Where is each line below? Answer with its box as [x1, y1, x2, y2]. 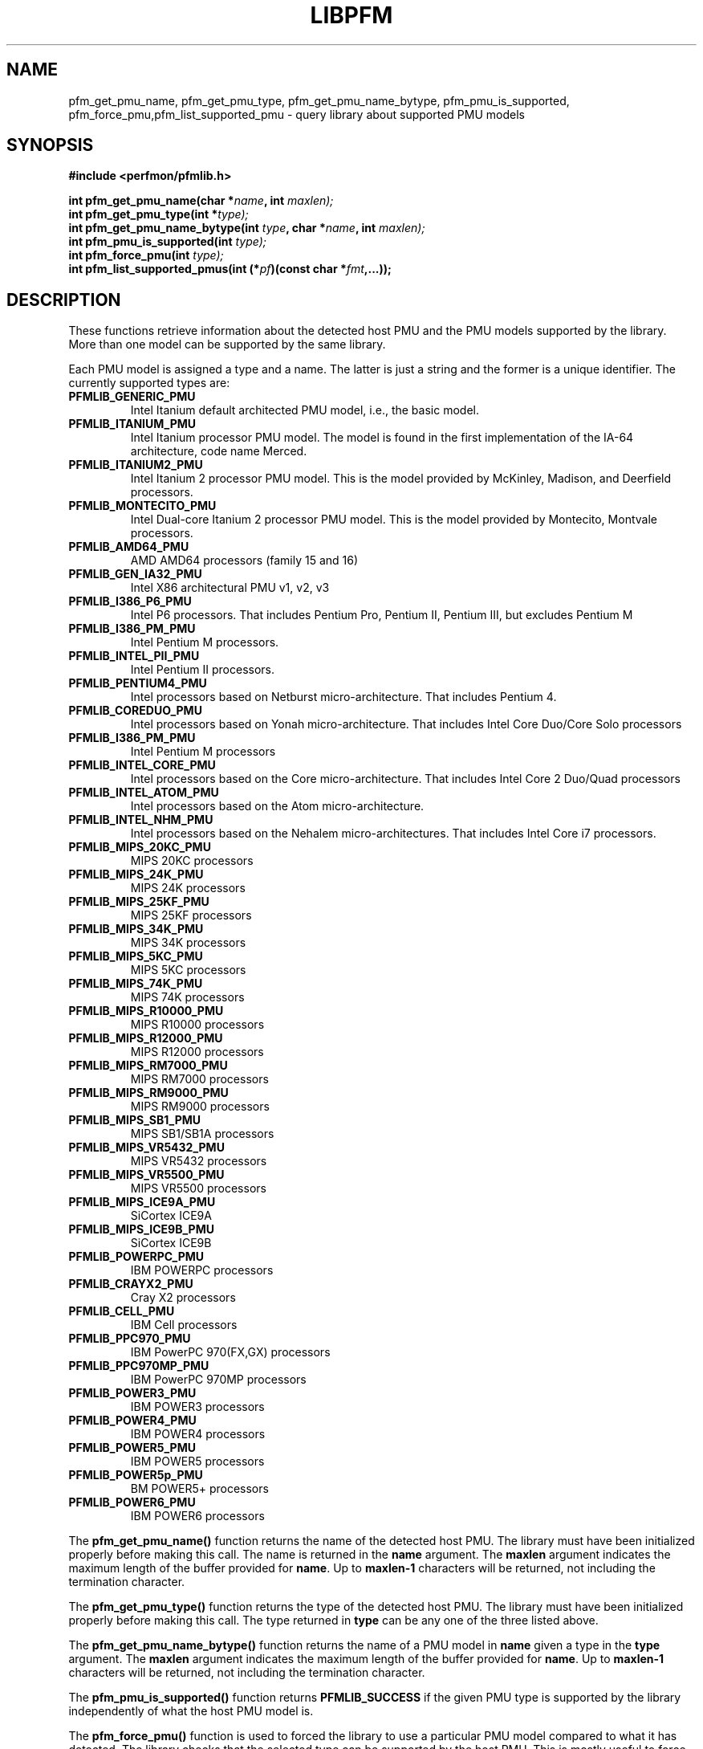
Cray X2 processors [130, 1290, 236, 1305]
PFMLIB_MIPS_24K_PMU [68, 867, 204, 882]
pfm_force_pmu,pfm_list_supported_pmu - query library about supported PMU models [68, 107, 525, 121]
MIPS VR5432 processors [130, 1154, 267, 1168]
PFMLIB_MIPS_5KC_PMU [68, 949, 203, 964]
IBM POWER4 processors [130, 1427, 266, 1441]
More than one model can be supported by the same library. [68, 337, 386, 352]
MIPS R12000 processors [130, 1045, 264, 1059]
